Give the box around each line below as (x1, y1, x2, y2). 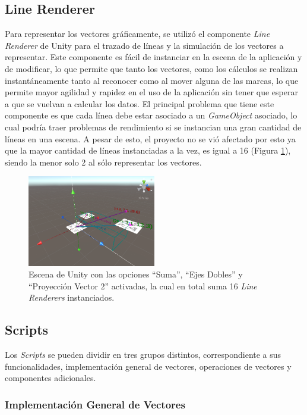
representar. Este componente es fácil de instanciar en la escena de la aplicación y (5, 51, 302, 63)
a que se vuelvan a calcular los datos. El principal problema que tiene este (5, 97, 274, 110)
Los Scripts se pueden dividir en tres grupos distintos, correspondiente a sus (5, 348, 281, 361)
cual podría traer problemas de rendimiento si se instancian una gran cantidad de (5, 120, 302, 133)
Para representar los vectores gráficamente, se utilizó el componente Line (5, 27, 270, 40)
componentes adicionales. (5, 372, 96, 384)
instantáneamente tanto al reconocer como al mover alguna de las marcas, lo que (5, 74, 299, 86)
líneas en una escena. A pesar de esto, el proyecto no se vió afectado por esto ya (5, 132, 296, 145)
